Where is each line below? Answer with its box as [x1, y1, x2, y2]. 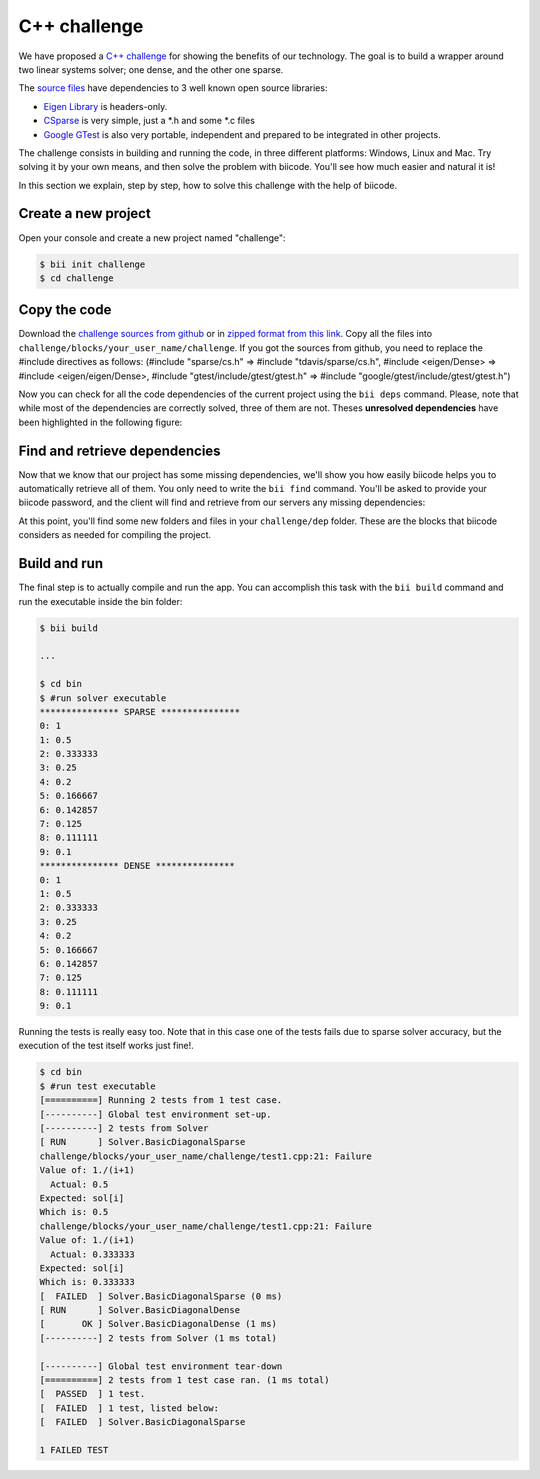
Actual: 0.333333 [50, 1248, 135, 1260]
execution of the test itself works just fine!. [18, 1040, 194, 1052]
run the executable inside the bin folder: [18, 595, 183, 607]
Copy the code [18, 301, 112, 319]
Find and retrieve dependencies [18, 442, 221, 459]
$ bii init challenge [39, 258, 146, 270]
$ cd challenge [39, 272, 114, 284]
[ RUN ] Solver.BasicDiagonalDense [39, 1305, 240, 1316]
